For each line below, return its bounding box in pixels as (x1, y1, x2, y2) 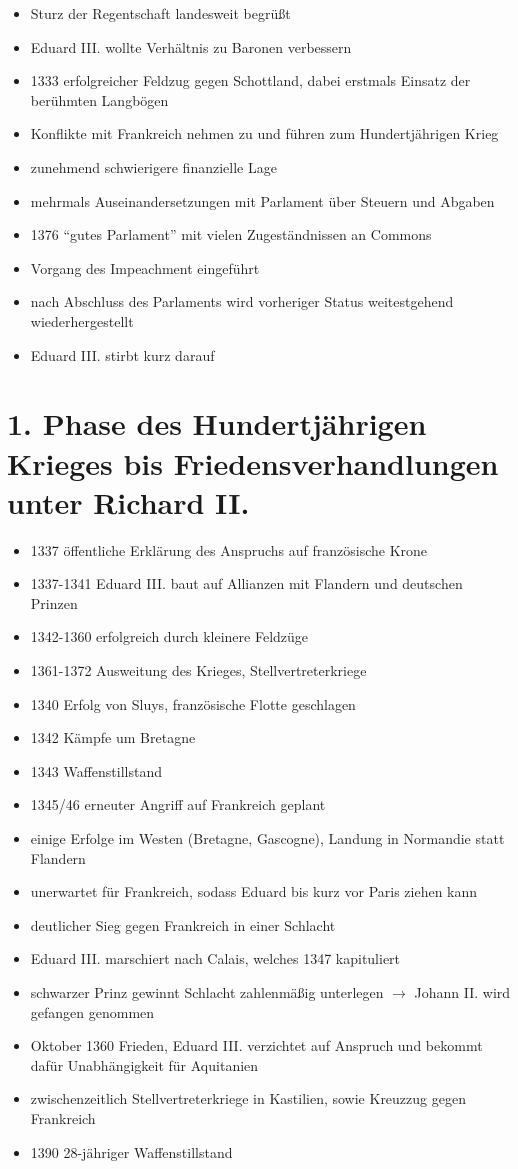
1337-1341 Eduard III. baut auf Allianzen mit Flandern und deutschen (30, 573, 463, 594)
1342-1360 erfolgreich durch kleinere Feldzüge (30, 626, 309, 647)
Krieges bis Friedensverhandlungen (7, 442, 499, 483)
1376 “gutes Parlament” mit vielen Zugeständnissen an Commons (30, 224, 432, 245)
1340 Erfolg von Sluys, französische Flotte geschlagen (30, 693, 356, 714)
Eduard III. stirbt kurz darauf (30, 344, 215, 365)
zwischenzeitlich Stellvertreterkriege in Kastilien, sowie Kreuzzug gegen (30, 1088, 466, 1109)
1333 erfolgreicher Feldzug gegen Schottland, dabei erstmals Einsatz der (30, 70, 471, 91)
